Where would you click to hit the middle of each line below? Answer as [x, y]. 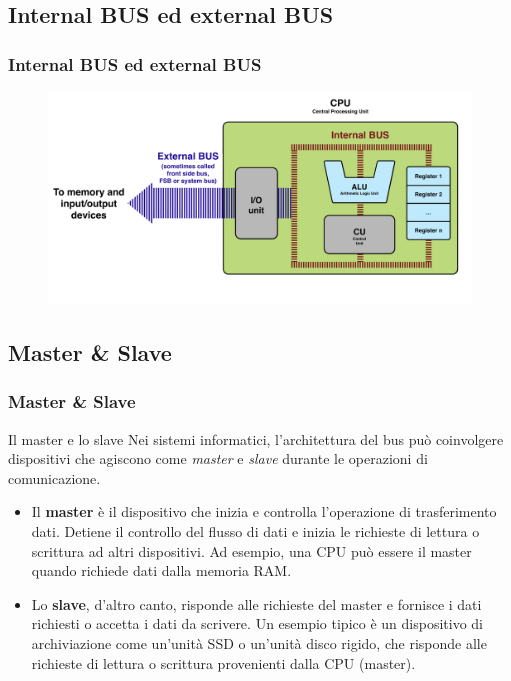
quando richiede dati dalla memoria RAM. [161, 570]
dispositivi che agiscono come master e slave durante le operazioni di [218, 458]
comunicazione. [54, 477]
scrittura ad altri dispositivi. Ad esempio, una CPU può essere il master [251, 550]
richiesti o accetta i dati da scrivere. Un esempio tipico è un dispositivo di [257, 623]
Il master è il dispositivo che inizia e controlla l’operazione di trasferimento [264, 511]
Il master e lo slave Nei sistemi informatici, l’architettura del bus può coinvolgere [256, 438]
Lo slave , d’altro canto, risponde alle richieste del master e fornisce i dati [256, 603]
